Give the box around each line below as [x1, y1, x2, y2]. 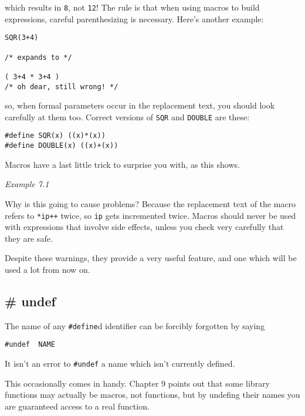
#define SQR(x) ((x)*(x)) [5, 131, 106, 140]
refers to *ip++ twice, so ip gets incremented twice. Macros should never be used [5, 209, 296, 221]
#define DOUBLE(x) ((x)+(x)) [5, 141, 118, 150]
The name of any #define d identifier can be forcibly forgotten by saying [5, 319, 265, 332]
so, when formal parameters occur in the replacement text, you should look [5, 99, 275, 111]
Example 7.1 [5, 178, 49, 190]
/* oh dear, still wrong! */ [5, 82, 118, 91]
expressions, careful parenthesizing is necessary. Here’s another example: [5, 12, 264, 25]
